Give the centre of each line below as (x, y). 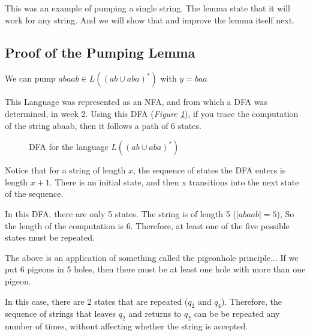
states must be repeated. (50, 237)
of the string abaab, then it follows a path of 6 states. (103, 125)
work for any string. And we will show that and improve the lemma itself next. (150, 19)
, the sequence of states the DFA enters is (209, 170)
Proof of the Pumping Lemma (100, 52)
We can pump (30, 78)
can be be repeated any (237, 313)
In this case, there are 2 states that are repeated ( (97, 301)
